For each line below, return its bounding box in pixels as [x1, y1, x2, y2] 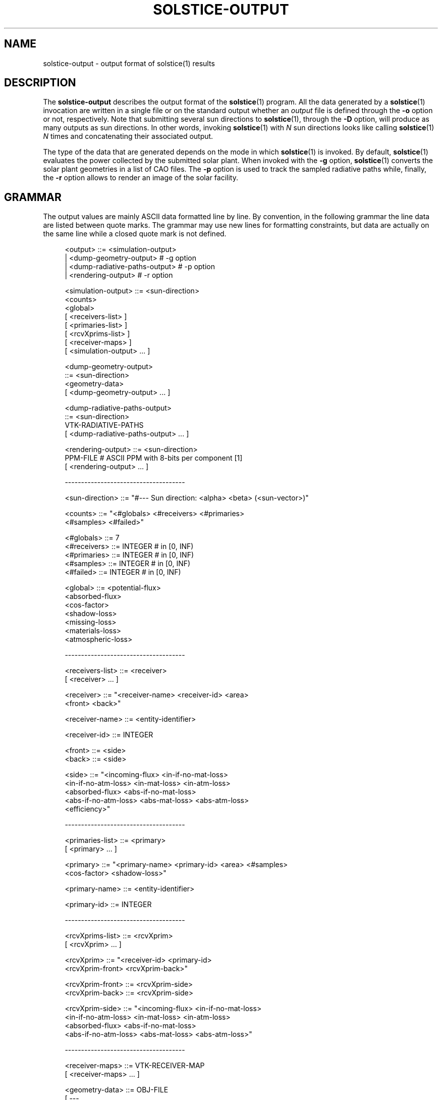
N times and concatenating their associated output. [43, 132, 213, 141]
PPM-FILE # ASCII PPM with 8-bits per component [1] [65, 454, 243, 463]
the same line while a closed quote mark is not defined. [43, 229, 227, 238]
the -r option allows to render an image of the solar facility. [43, 173, 238, 182]
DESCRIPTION [4, 76, 76, 89]
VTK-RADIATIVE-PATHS [65, 421, 144, 430]
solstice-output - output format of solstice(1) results [43, 59, 215, 68]
